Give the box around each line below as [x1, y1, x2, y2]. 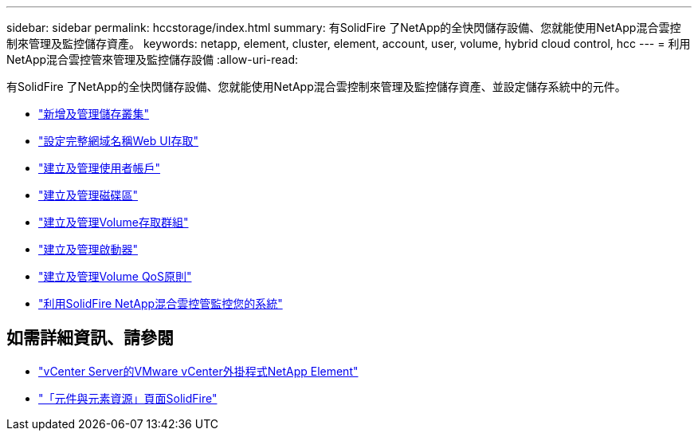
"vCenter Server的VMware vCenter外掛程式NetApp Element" [38, 364, 359, 378]
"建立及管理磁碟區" [38, 188, 139, 202]
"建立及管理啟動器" [38, 242, 139, 256]
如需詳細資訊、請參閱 [6, 328, 174, 348]
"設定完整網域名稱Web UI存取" [38, 134, 198, 148]
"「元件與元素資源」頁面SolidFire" [38, 391, 218, 405]
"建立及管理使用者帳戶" [38, 161, 161, 175]
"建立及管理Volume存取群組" [38, 215, 189, 229]
